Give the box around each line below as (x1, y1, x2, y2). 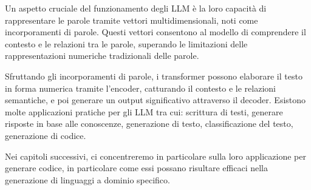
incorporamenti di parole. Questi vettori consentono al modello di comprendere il (5, 25, 306, 38)
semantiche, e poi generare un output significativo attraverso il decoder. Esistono (5, 93, 306, 106)
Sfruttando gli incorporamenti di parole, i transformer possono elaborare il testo (5, 69, 302, 82)
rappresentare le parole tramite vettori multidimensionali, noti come (5, 13, 258, 26)
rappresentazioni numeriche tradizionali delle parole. (5, 49, 199, 62)
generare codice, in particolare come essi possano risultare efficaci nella (5, 161, 268, 174)
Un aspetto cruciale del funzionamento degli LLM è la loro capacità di (5, 2, 267, 14)
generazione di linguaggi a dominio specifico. (5, 173, 170, 186)
